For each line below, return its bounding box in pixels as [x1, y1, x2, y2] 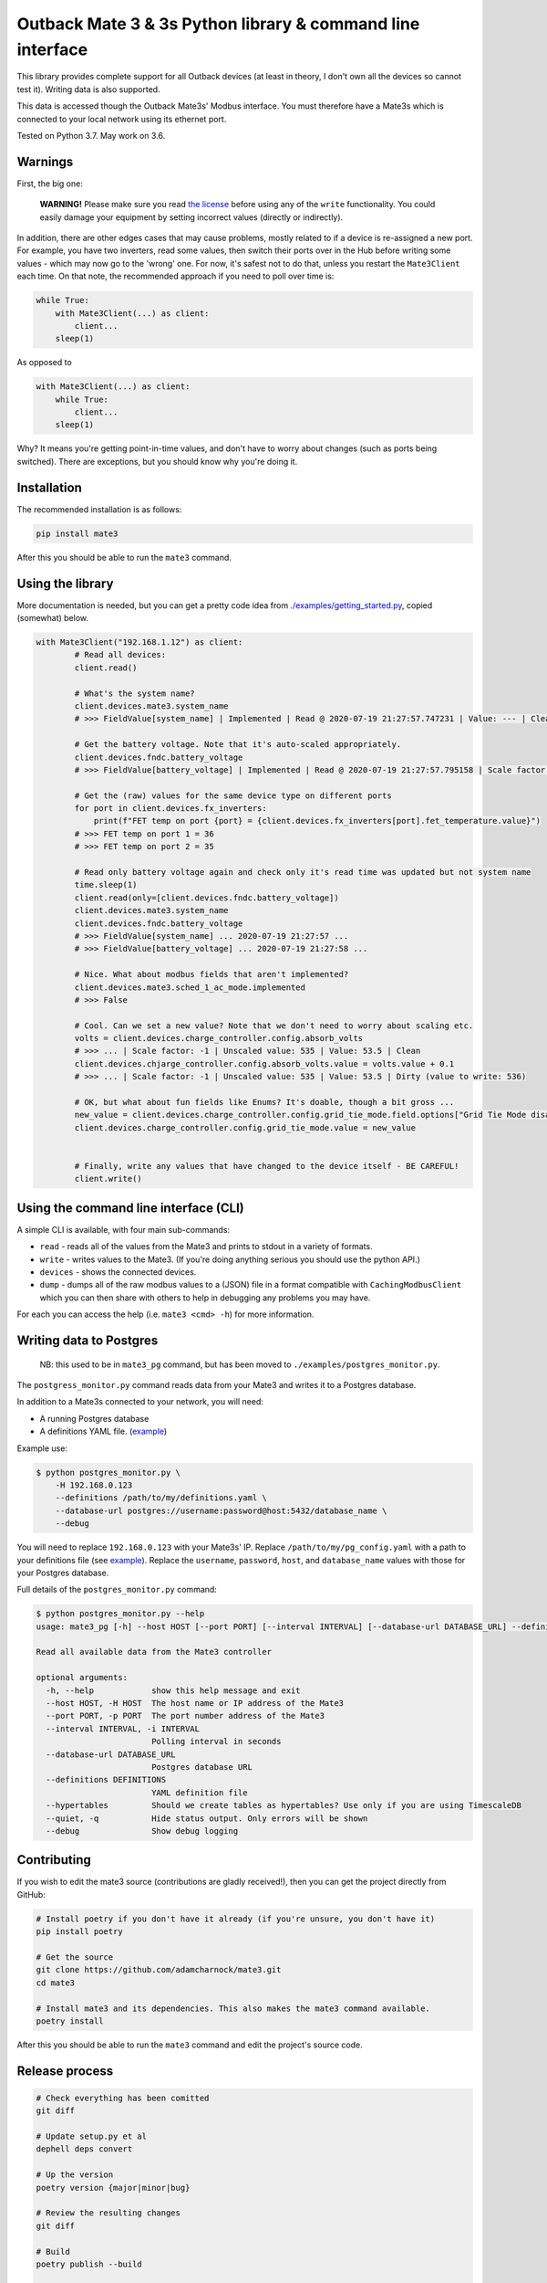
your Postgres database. [16, 1567, 109, 1578]
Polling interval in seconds [150, 1736, 282, 1747]
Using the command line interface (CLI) [16, 1200, 245, 1215]
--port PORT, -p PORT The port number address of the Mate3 [46, 1710, 325, 1721]
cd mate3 [36, 1977, 76, 1988]
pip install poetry [36, 1927, 123, 1937]
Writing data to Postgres [16, 1333, 159, 1349]
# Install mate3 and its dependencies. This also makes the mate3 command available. [36, 2003, 430, 2014]
